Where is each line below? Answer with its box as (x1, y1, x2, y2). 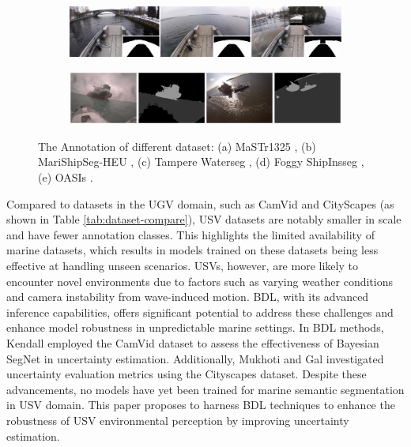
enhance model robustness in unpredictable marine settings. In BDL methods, (6, 319, 384, 336)
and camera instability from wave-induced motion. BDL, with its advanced (6, 288, 369, 305)
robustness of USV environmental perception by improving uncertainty (6, 411, 349, 428)
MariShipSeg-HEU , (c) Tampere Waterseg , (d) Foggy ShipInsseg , (38, 153, 364, 170)
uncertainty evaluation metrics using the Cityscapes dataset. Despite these (6, 366, 367, 382)
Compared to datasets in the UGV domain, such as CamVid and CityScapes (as (6, 195, 394, 212)
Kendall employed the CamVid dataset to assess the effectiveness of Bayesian (6, 335, 379, 351)
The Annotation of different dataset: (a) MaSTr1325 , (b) (38, 137, 316, 154)
